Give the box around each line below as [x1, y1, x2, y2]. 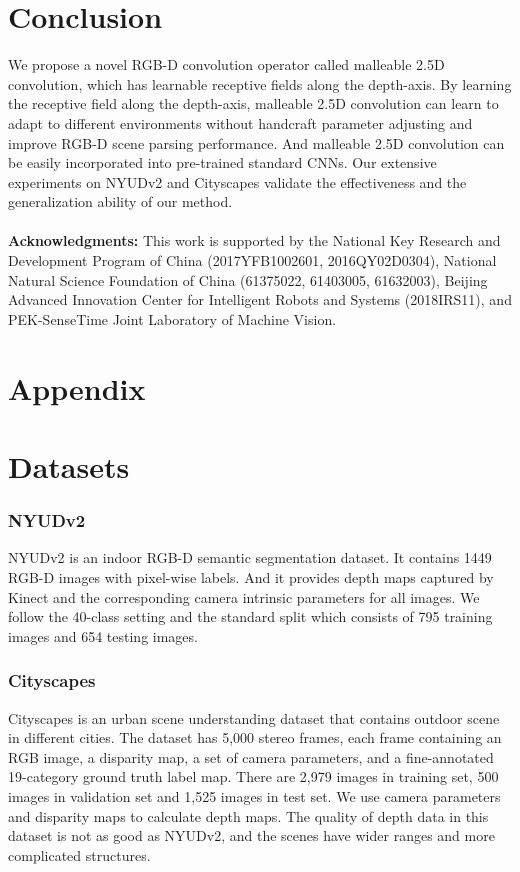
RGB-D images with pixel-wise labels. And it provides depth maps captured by [8, 567, 494, 587]
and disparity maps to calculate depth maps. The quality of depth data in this [8, 805, 489, 826]
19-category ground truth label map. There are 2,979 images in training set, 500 [8, 766, 499, 787]
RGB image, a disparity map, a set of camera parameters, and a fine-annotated [8, 746, 494, 767]
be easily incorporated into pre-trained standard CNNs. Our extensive [8, 152, 437, 173]
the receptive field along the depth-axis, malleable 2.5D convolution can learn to [8, 93, 499, 114]
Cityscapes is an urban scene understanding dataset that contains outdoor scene [8, 707, 500, 728]
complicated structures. [8, 844, 151, 865]
